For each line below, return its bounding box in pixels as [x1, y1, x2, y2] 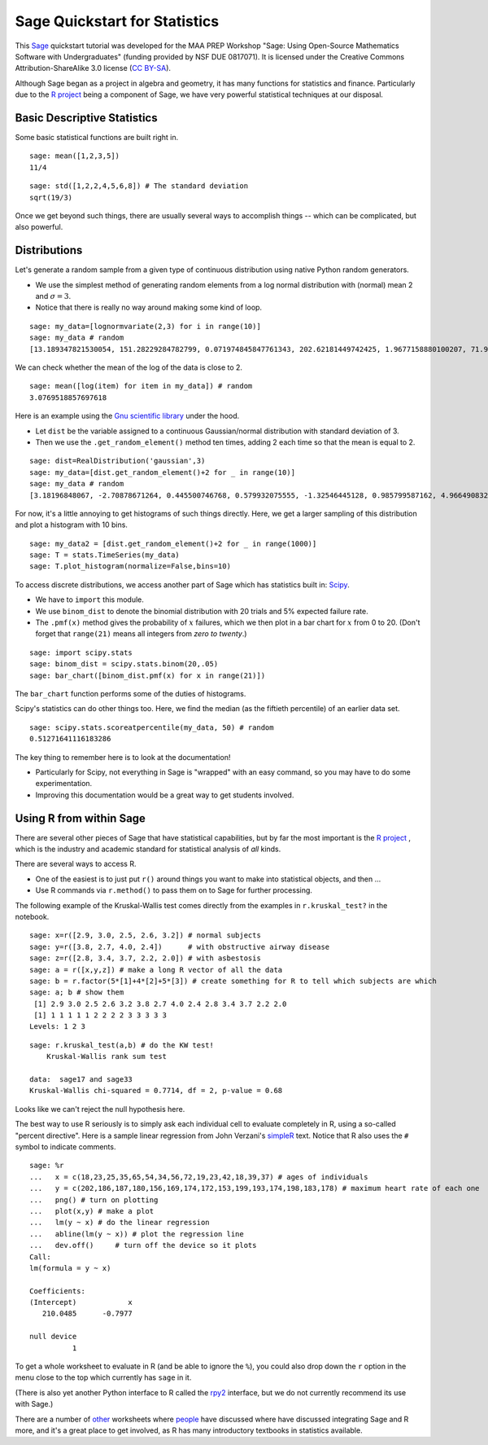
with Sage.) [15, 1399, 54, 1409]
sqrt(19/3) [29, 192, 73, 202]
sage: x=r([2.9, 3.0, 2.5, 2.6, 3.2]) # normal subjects [29, 931, 262, 940]
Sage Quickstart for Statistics [15, 12, 220, 30]
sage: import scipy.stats [29, 648, 133, 657]
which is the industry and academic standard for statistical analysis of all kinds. [15, 844, 281, 854]
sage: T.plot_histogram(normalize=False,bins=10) [29, 562, 232, 571]
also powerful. [15, 222, 63, 232]
